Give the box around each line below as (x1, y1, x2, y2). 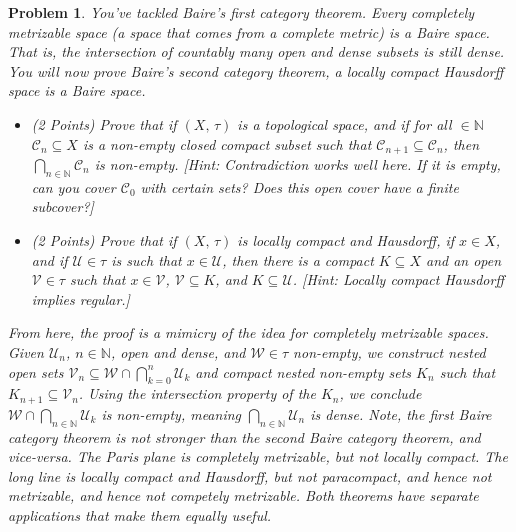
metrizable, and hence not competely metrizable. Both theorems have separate (8, 485, 479, 506)
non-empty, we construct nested (293, 341, 486, 362)
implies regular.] (31, 288, 130, 309)
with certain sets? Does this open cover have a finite (140, 176, 459, 197)
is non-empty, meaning (101, 403, 242, 424)
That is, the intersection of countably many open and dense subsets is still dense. (8, 41, 505, 62)
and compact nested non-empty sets (195, 361, 412, 382)
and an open (425, 249, 502, 270)
